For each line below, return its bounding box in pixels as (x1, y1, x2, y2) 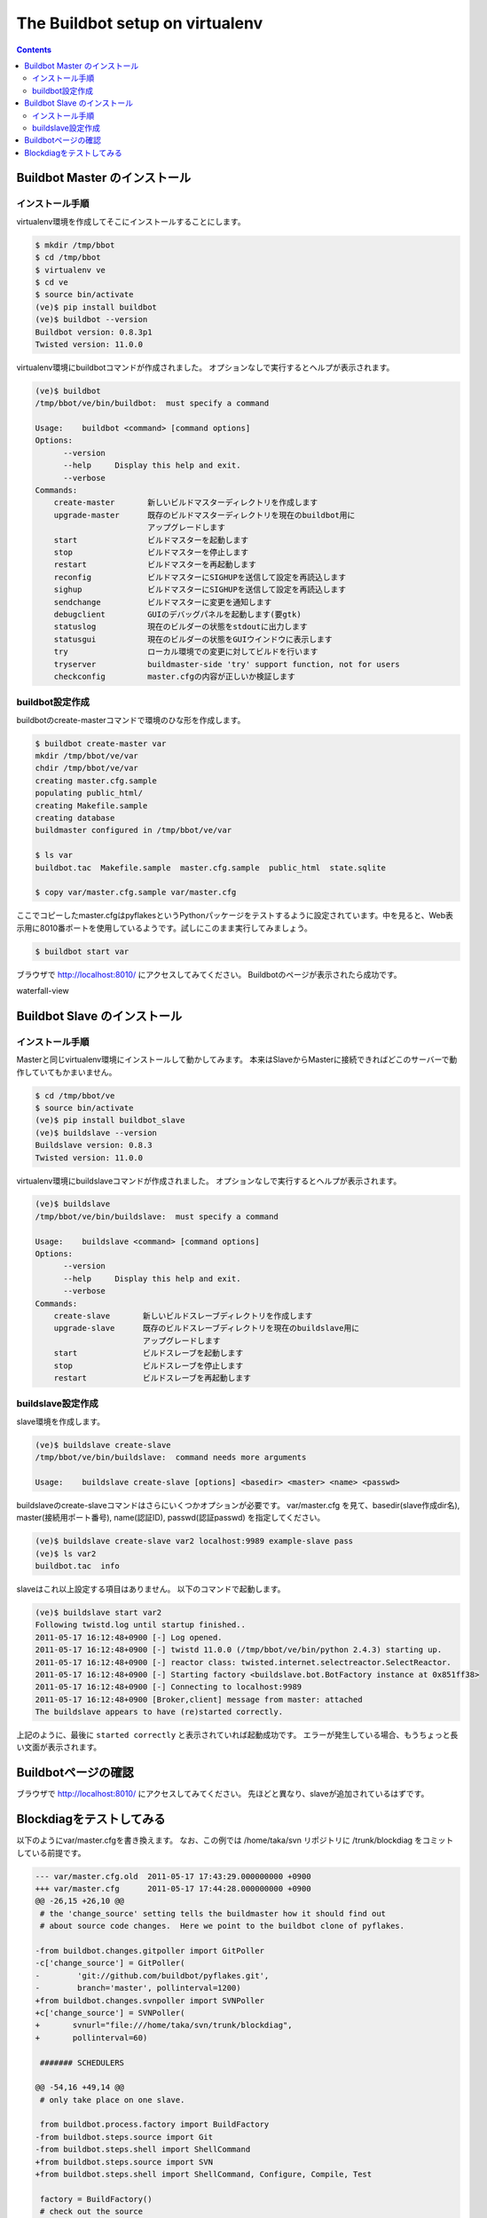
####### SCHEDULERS (40, 2057, 124, 2067)
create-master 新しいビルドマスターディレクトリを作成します (53, 498, 318, 507)
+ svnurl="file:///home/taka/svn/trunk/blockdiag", (35, 2020, 293, 2031)
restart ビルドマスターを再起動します (53, 560, 256, 570)
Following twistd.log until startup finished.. (35, 1620, 246, 1630)
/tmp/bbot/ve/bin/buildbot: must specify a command (35, 398, 270, 408)
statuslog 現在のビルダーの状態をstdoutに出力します (53, 622, 308, 632)
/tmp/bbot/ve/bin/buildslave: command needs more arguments (35, 1452, 307, 1463)
